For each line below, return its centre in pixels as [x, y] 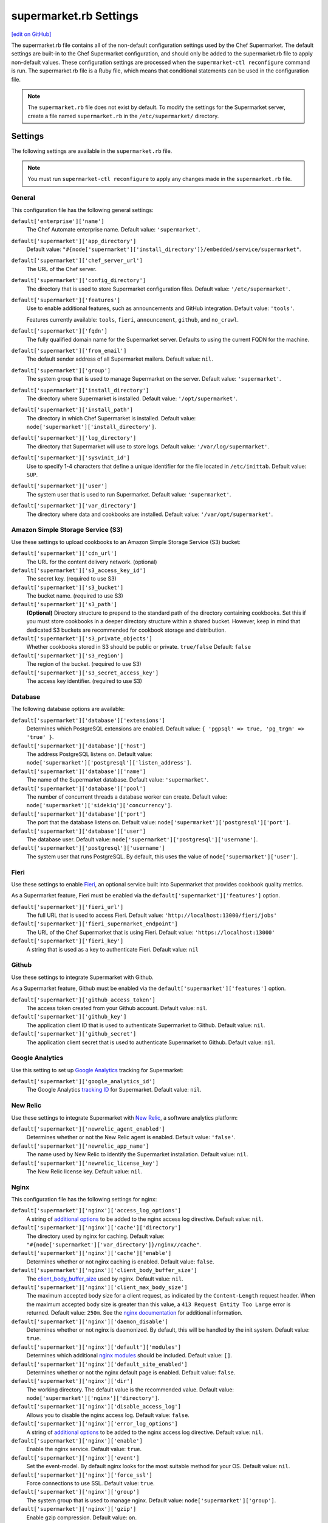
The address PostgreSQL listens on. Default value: [89, 754]
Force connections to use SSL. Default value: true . [91, 1483]
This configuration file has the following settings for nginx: [84, 1200]
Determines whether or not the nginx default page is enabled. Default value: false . [131, 1372]
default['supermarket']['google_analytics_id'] [84, 1082]
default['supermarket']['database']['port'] [79, 814]
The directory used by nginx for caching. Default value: [96, 1236]
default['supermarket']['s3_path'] [64, 604]
